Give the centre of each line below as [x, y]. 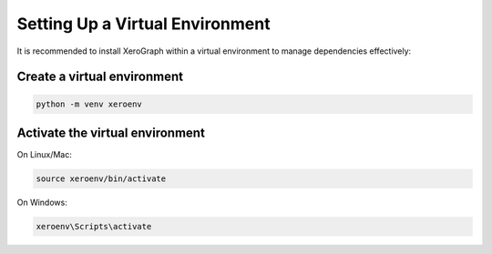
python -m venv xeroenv [89, 104]
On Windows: [42, 203]
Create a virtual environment [100, 77]
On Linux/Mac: [44, 155]
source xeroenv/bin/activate [101, 179]
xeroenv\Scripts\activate [94, 226]
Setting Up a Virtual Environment [143, 24]
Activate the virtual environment [111, 132]
